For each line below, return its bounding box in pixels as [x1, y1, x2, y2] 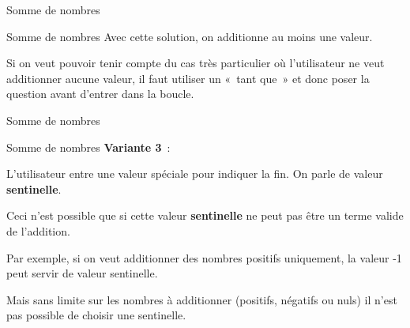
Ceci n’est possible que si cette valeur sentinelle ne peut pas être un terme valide [6, 207, 404, 224]
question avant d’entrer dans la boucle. [6, 85, 194, 102]
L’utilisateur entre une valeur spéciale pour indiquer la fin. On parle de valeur [6, 165, 383, 182]
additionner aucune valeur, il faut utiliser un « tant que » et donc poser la [6, 70, 370, 86]
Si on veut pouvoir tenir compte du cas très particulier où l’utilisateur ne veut [6, 55, 385, 71]
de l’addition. [6, 222, 70, 239]
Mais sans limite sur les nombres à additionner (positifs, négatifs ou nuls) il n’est [6, 291, 397, 307]
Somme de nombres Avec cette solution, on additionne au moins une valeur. [6, 28, 373, 44]
